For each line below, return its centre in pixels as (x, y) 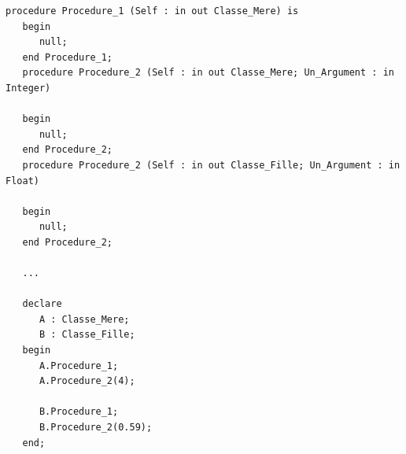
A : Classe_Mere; (84, 319)
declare (42, 304)
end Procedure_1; (68, 57)
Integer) (28, 88)
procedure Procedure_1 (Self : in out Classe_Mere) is (152, 11)
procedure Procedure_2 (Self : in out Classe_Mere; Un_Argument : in (208, 73)
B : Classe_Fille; (87, 335)
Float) (22, 181)
